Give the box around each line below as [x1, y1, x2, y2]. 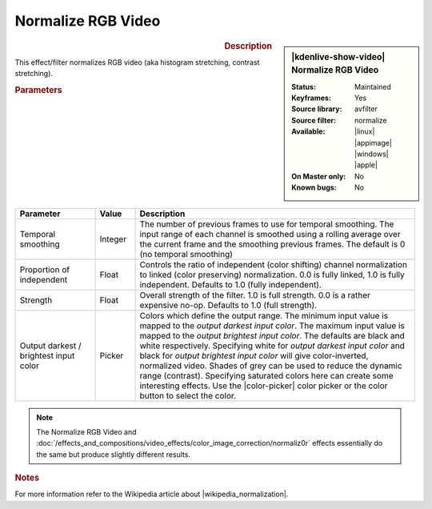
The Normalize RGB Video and [36, 427, 137, 436]
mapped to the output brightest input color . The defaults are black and [139, 330, 405, 341]
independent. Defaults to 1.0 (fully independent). [139, 279, 322, 290]
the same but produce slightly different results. [36, 449, 191, 459]
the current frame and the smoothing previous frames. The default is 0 [139, 238, 406, 250]
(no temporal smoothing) [139, 248, 234, 259]
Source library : [291, 104, 342, 114]
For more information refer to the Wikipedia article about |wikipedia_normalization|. [14, 489, 289, 499]
